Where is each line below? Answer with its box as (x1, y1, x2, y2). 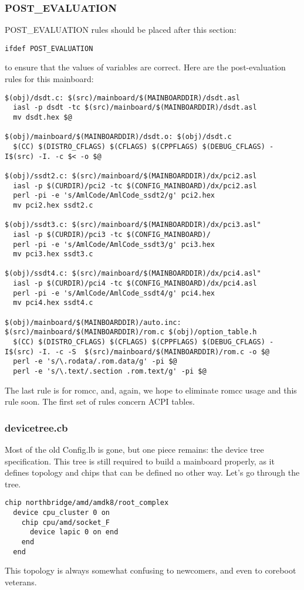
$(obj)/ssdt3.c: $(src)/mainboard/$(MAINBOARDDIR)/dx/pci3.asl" (5, 221, 261, 229)
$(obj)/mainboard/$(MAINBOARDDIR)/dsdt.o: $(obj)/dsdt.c (5, 133, 232, 141)
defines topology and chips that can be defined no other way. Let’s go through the (5, 466, 300, 479)
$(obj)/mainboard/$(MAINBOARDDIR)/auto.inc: (5, 318, 181, 327)
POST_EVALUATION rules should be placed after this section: (5, 23, 237, 36)
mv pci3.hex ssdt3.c (13, 250, 93, 259)
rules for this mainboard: (5, 73, 94, 85)
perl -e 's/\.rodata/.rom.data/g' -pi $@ (13, 357, 177, 366)
